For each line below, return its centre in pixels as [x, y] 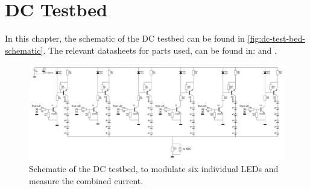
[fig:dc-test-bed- [276, 38]
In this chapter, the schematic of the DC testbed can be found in [125, 38]
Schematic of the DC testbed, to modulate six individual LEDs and [154, 169]
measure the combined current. [86, 180]
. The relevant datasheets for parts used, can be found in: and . [160, 50]
